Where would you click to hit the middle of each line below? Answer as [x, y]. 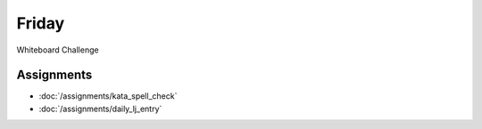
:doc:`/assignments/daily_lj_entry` [100, 109]
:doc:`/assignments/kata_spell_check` [108, 96]
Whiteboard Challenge [58, 50]
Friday [41, 23]
